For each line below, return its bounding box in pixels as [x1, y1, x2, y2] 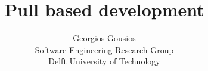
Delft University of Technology [48, 55, 160, 67]
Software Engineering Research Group [35, 43, 174, 55]
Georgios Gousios [73, 32, 136, 44]
